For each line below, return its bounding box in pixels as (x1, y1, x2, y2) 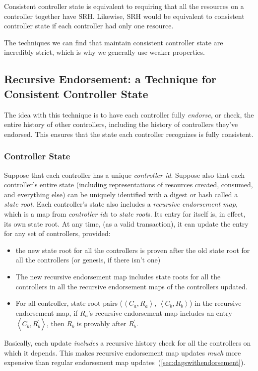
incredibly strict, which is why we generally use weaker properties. (4, 47, 205, 57)
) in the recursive (190, 298, 242, 308)
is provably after (76, 318, 127, 329)
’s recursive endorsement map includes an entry (88, 307, 232, 318)
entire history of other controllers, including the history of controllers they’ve (4, 119, 238, 129)
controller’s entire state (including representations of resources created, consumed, (4, 179, 253, 190)
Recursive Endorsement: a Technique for (4, 71, 217, 87)
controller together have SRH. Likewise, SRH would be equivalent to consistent (4, 10, 245, 21)
